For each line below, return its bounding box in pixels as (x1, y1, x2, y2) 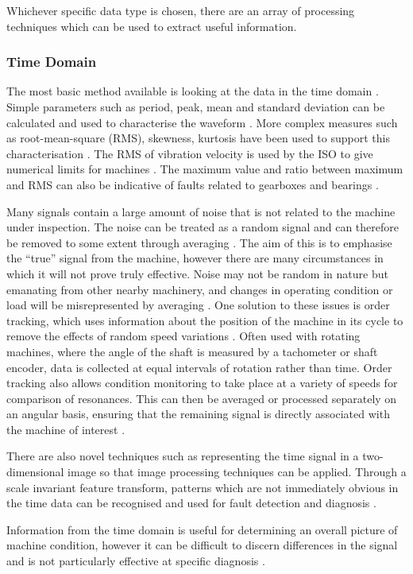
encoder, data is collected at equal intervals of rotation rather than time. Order (6, 359, 392, 375)
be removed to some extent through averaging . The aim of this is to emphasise (6, 234, 392, 250)
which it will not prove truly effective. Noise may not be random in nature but (6, 265, 388, 281)
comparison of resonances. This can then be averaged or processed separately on (6, 390, 397, 406)
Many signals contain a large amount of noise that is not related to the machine (6, 203, 396, 219)
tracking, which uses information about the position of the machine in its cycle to (6, 312, 403, 328)
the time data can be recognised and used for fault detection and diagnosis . (6, 494, 376, 511)
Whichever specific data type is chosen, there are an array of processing (6, 2, 355, 18)
